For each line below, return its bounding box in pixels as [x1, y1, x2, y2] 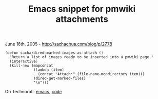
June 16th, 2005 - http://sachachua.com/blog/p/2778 [5, 41, 113, 47]
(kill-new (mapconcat [9, 63, 54, 68]
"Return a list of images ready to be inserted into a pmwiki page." [9, 55, 154, 60]
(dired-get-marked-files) [33, 76, 86, 81]
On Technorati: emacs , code [5, 89, 62, 95]
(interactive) [9, 59, 38, 64]
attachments [55, 14, 109, 25]
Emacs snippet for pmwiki [28, 3, 136, 15]
